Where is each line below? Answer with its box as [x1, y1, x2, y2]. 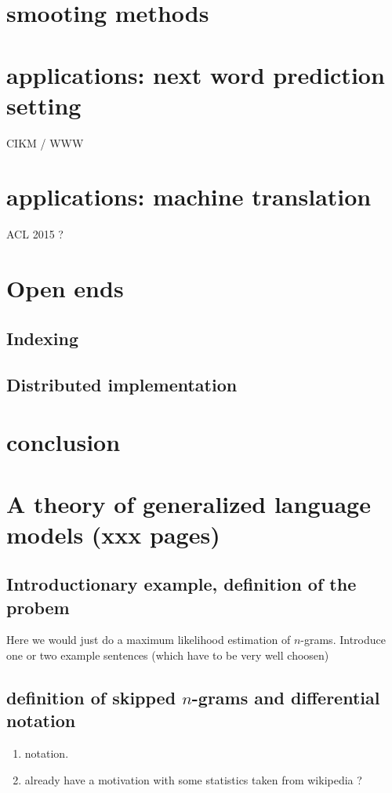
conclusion [6, 426, 121, 458]
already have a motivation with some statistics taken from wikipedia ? [24, 771, 362, 788]
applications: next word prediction [6, 58, 385, 90]
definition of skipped [6, 686, 176, 710]
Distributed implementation [6, 372, 238, 396]
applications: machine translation [6, 180, 372, 213]
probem [6, 595, 70, 619]
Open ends [6, 272, 124, 304]
